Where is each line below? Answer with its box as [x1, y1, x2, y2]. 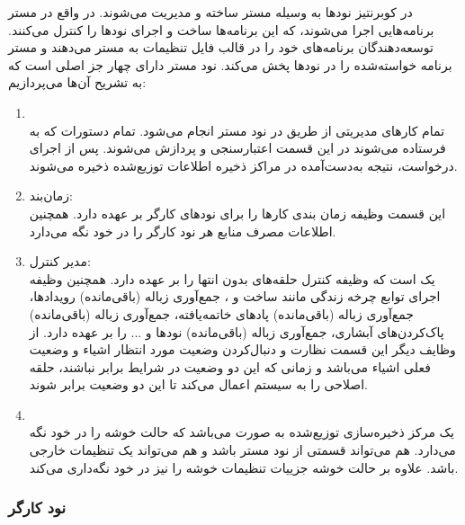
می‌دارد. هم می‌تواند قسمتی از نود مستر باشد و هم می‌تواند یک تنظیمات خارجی [29, 440, 456, 459]
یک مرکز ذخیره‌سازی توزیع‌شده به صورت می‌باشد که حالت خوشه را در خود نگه [29, 423, 454, 441]
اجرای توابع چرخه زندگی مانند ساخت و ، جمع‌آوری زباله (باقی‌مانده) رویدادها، [29, 287, 441, 306]
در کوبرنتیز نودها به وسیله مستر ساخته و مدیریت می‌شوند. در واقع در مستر [8, 3, 413, 21]
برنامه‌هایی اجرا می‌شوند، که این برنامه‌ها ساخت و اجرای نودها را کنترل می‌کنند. [8, 20, 434, 39]
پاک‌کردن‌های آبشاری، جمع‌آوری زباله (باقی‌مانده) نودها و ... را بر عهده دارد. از [29, 322, 444, 341]
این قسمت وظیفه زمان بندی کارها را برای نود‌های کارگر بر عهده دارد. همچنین [29, 203, 446, 222]
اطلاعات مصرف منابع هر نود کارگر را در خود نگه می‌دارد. [29, 221, 336, 240]
